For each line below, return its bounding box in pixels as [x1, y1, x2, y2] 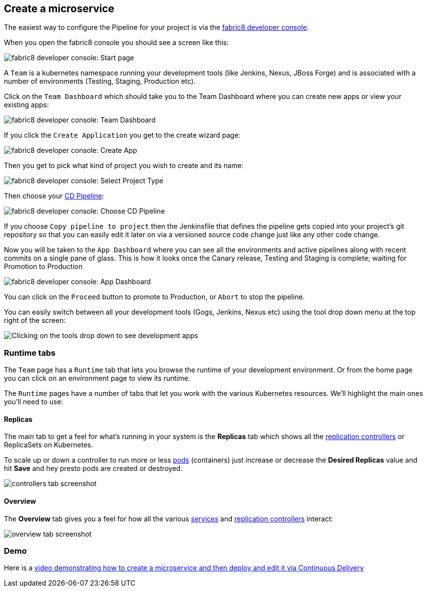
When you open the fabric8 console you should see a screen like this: [4, 38, 229, 47]
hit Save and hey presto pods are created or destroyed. [4, 464, 183, 473]
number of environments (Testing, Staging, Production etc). [4, 77, 196, 86]
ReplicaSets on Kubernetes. [4, 441, 93, 449]
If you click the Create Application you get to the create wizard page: [4, 131, 241, 140]
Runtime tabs [4, 347, 56, 358]
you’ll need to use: [4, 397, 63, 406]
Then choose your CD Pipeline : [4, 192, 104, 200]
